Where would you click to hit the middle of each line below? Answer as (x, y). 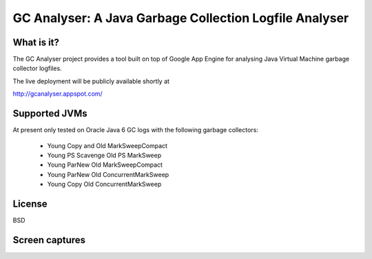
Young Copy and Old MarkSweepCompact (107, 145)
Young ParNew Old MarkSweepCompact (105, 165)
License (30, 204)
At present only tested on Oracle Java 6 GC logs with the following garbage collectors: (135, 130)
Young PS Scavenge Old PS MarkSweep (104, 155)
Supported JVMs (50, 114)
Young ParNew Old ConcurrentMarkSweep (108, 174)
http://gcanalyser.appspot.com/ (58, 94)
